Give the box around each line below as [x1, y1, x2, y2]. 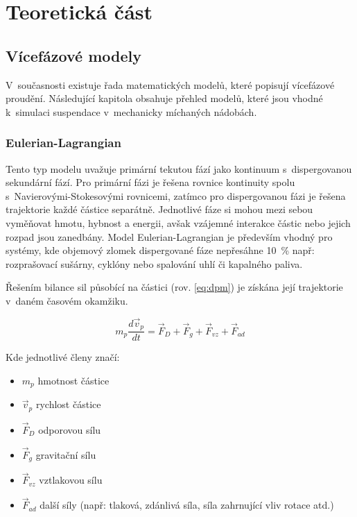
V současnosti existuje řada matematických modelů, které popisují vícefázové [6, 77, 335, 92]
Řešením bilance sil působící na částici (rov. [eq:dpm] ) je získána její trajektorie [6, 280, 343, 294]
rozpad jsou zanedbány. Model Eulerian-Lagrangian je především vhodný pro [6, 229, 333, 244]
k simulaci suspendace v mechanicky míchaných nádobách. [6, 104, 257, 119]
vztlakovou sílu [39, 473, 103, 487]
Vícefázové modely [6, 44, 141, 66]
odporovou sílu [38, 422, 101, 437]
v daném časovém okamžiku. [6, 293, 128, 307]
